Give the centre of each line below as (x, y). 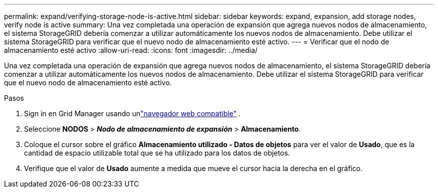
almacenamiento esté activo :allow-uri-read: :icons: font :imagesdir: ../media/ (131, 50)
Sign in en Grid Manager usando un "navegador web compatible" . (132, 113)
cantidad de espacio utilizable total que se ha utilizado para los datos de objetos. (157, 153)
